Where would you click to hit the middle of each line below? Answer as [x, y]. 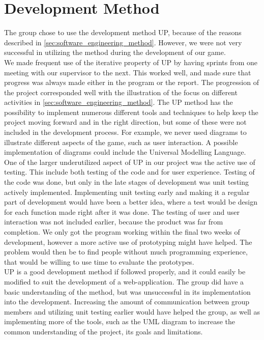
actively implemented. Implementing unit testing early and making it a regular [127, 192]
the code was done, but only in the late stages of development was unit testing [127, 182]
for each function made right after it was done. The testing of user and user [122, 211]
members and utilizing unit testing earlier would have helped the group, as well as [132, 311]
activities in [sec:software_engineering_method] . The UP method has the [119, 102]
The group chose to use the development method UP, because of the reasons [123, 32]
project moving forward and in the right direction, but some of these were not [125, 122]
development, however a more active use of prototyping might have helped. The [128, 242]
